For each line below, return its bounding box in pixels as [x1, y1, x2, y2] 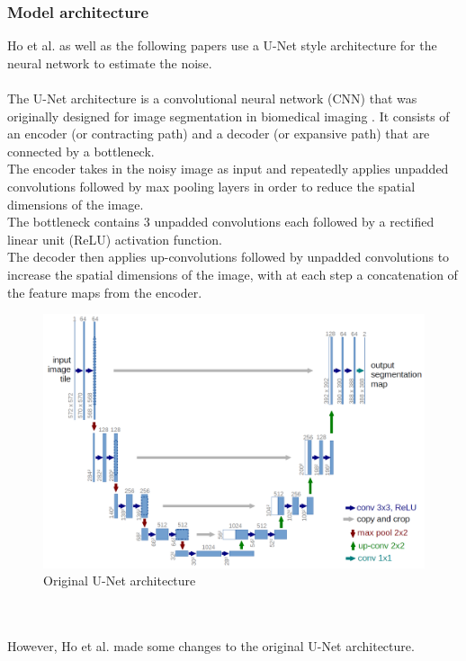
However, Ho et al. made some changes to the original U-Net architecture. [7, 636, 415, 655]
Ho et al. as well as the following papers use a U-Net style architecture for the [7, 36, 437, 55]
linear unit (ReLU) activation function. [7, 229, 222, 248]
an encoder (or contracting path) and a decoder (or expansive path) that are [7, 124, 430, 143]
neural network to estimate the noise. [7, 53, 212, 72]
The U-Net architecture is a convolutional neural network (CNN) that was [7, 89, 417, 107]
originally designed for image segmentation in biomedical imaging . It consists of [7, 106, 450, 125]
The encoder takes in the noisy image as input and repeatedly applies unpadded [7, 159, 449, 178]
